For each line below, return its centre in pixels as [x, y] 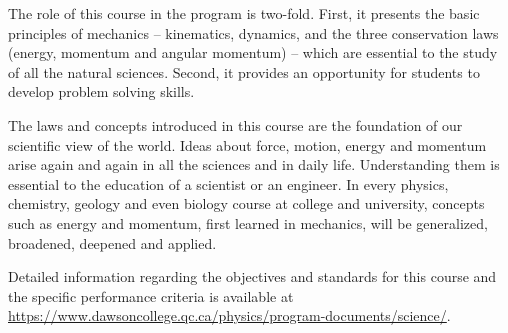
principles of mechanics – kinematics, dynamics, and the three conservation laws [253, 32]
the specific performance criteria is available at [151, 295]
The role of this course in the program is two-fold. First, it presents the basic [244, 13]
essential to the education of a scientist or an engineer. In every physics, [228, 183]
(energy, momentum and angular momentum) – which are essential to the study [253, 52]
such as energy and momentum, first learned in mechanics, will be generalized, [248, 222]
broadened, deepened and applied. [112, 242]
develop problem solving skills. [101, 91]
